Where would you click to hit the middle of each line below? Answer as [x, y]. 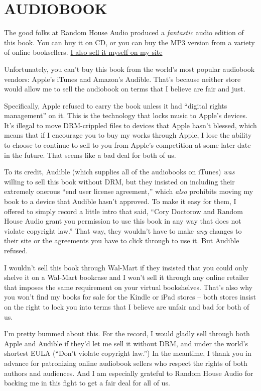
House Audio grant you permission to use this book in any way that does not [123, 221]
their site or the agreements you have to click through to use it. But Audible [122, 240]
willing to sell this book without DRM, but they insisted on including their [119, 181]
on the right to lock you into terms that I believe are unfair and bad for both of [127, 306]
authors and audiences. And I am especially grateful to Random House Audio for [129, 373]
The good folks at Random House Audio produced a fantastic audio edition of [124, 32]
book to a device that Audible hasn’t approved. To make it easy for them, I [120, 201]
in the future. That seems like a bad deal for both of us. [90, 155]
